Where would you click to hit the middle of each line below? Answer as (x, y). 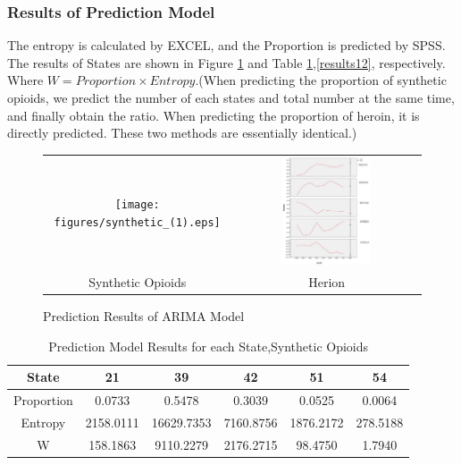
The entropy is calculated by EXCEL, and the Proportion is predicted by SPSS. (226, 45)
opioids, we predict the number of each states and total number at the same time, (231, 97)
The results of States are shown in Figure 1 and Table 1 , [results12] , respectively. (226, 62)
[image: (137, 205)
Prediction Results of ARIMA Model (144, 315)
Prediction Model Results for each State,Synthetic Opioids (209, 346)
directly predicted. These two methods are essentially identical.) (182, 133)
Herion (327, 281)
